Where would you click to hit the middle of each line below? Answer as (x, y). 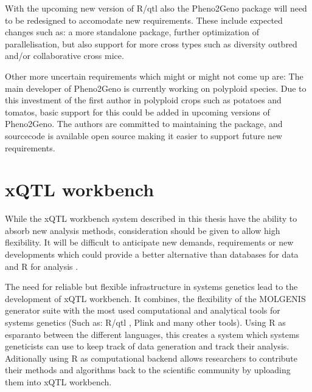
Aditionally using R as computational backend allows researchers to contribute (151, 358)
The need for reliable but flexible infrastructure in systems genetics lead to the (151, 287)
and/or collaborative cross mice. (64, 56)
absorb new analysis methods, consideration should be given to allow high (143, 230)
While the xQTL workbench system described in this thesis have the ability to (151, 218)
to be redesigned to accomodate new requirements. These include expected (144, 20)
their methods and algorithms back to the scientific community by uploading (148, 370)
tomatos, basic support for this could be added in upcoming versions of (137, 112)
